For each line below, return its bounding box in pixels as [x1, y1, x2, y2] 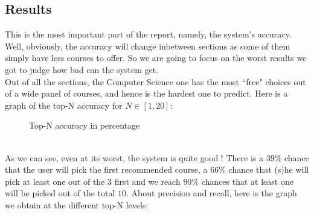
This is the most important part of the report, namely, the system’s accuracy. [5, 28, 292, 40]
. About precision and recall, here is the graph [126, 187, 297, 199]
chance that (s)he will [228, 163, 309, 176]
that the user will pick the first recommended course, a [5, 163, 208, 176]
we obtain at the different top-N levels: [5, 198, 149, 211]
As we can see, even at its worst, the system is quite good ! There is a [5, 151, 263, 164]
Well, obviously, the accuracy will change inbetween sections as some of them [5, 39, 290, 52]
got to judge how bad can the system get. [5, 63, 159, 75]
